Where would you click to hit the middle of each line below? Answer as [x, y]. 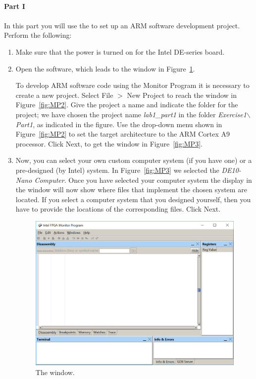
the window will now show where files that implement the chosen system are [131, 189]
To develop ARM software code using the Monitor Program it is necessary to [132, 85]
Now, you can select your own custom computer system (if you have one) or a [134, 160]
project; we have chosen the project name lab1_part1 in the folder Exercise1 [131, 114]
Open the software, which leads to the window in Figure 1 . [105, 68]
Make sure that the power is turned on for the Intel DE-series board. [120, 51]
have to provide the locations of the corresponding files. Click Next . [118, 209]
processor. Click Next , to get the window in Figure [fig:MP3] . [109, 143]
